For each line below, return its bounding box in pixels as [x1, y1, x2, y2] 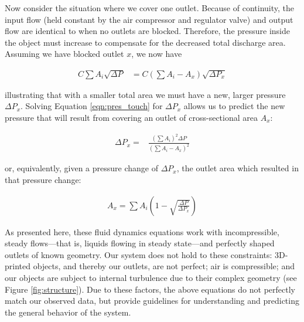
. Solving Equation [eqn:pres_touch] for [21, 100, 163, 112]
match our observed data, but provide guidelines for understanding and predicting [5, 294, 299, 307]
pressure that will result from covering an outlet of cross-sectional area [5, 111, 258, 123]
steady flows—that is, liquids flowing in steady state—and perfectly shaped [5, 237, 275, 249]
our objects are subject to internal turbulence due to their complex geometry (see [5, 271, 297, 283]
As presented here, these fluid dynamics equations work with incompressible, [5, 225, 279, 238]
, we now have [131, 48, 182, 60]
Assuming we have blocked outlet [5, 48, 124, 60]
